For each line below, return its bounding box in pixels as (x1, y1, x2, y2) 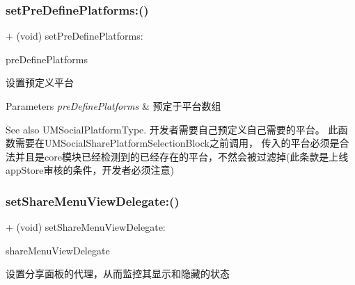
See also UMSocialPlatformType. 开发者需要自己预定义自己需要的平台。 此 (6, 122, 338, 136)
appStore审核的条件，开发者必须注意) (6, 163, 174, 177)
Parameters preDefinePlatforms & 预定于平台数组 (6, 99, 221, 113)
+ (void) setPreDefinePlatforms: (6, 28, 143, 43)
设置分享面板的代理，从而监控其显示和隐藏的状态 (6, 266, 230, 281)
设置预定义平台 (6, 75, 74, 90)
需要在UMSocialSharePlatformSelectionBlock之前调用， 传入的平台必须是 (15, 136, 340, 150)
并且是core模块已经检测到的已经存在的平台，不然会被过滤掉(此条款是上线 (15, 149, 349, 163)
